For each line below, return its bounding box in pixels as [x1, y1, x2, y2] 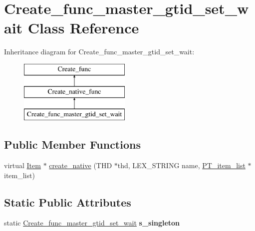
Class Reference [27, 17, 139, 38]
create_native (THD [49, 160, 112, 171]
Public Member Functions [4, 137, 141, 152]
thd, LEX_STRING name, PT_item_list [117, 160, 246, 171]
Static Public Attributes [4, 194, 131, 210]
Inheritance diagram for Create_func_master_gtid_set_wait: [4, 46, 195, 57]
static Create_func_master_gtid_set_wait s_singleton [4, 218, 180, 228]
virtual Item [4, 160, 41, 171]
